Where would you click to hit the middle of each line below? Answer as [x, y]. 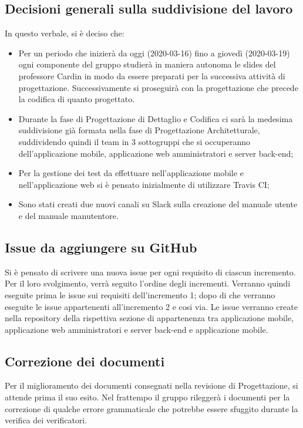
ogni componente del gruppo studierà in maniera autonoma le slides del [147, 64]
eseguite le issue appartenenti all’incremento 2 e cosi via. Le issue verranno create [151, 306]
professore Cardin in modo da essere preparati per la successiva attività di [152, 75]
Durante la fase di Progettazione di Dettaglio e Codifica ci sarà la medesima [156, 118]
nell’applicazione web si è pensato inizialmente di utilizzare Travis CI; [144, 184]
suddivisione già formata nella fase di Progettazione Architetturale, [139, 130]
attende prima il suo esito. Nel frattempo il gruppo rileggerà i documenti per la [147, 397]
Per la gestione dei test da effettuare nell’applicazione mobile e [131, 173]
